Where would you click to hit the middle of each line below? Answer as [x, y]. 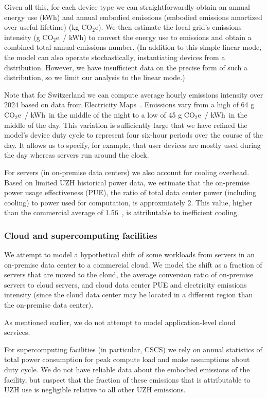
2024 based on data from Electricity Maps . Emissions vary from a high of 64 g [129, 105]
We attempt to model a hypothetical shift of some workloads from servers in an [130, 254]
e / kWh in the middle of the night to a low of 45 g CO [106, 114]
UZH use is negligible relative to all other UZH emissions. [95, 390]
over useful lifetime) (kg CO [48, 27]
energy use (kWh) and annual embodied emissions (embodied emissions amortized [133, 17]
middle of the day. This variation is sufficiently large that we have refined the [126, 125]
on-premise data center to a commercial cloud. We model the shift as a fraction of [133, 264]
